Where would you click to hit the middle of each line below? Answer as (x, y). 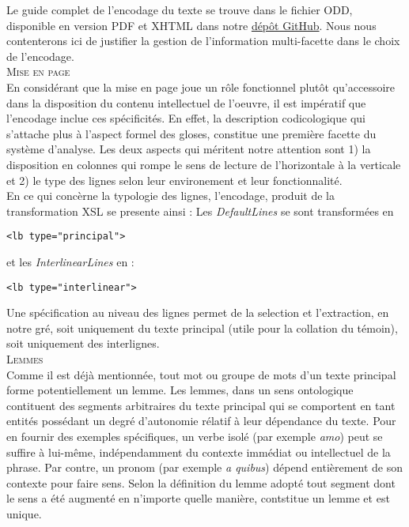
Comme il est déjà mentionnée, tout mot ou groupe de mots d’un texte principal (201, 374)
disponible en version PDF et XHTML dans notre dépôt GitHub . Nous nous (191, 25)
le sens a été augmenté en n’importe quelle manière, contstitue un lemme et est (198, 498)
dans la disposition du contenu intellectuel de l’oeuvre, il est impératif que (186, 102)
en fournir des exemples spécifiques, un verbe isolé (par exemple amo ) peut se (195, 436)
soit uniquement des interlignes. (83, 343)
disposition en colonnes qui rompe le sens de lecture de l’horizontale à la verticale (204, 164)
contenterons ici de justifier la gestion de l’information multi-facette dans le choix (203, 41)
